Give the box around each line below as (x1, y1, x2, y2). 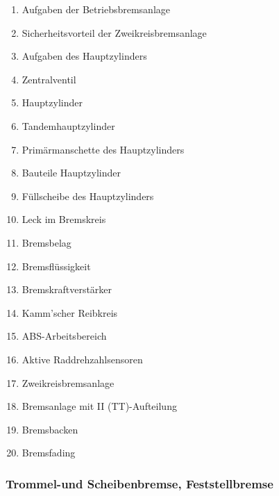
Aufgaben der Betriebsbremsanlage (22, 2, 170, 16)
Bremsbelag (22, 235, 71, 249)
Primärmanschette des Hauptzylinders (22, 142, 185, 156)
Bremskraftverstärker (22, 282, 112, 297)
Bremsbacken (22, 422, 78, 436)
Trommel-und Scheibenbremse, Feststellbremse (6, 474, 273, 492)
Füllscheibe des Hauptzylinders (22, 188, 154, 203)
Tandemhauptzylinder (22, 118, 115, 133)
